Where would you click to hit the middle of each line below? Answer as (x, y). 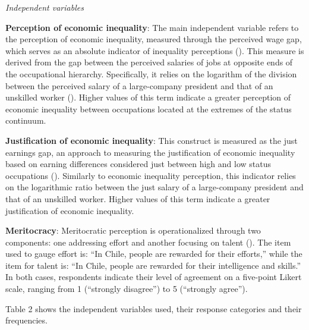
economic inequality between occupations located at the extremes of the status (149, 109)
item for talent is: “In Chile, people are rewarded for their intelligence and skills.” (153, 265)
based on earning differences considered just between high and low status (138, 164)
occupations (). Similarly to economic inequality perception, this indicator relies (151, 175)
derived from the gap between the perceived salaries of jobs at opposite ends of (149, 62)
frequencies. (26, 320)
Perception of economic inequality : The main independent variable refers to (152, 27)
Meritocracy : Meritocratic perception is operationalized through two (133, 230)
